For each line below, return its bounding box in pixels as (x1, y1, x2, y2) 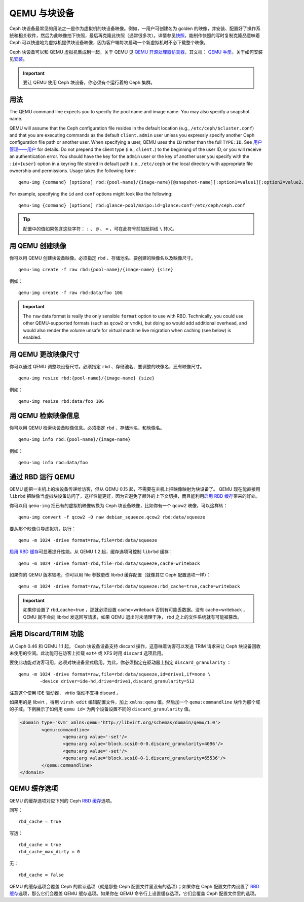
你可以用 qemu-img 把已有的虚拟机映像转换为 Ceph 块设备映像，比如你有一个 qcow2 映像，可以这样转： (9, 502, 228, 508)
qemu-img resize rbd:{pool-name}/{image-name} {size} (18, 375, 155, 381)
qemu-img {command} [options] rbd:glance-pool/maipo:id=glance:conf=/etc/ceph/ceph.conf (18, 203, 246, 208)
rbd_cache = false (18, 872, 64, 878)
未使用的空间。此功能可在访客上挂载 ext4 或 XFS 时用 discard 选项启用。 (9, 650, 166, 656)
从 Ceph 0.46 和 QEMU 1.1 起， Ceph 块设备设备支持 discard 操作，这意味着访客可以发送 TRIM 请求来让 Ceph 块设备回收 (9, 643, 261, 649)
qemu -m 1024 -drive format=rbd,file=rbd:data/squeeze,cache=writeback (18, 560, 200, 566)
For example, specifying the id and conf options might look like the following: (9, 190, 173, 197)
